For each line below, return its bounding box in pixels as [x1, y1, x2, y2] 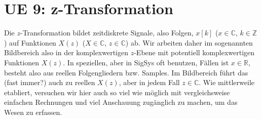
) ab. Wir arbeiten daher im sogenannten [125, 37, 253, 48]
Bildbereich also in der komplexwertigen [4, 47, 128, 58]
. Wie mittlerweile [199, 77, 254, 88]
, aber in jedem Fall [119, 77, 180, 88]
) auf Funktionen [4, 37, 56, 48]
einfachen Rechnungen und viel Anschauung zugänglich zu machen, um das [4, 97, 238, 107]
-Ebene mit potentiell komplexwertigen [134, 47, 255, 58]
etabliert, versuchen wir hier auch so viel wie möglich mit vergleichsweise [4, 87, 230, 97]
